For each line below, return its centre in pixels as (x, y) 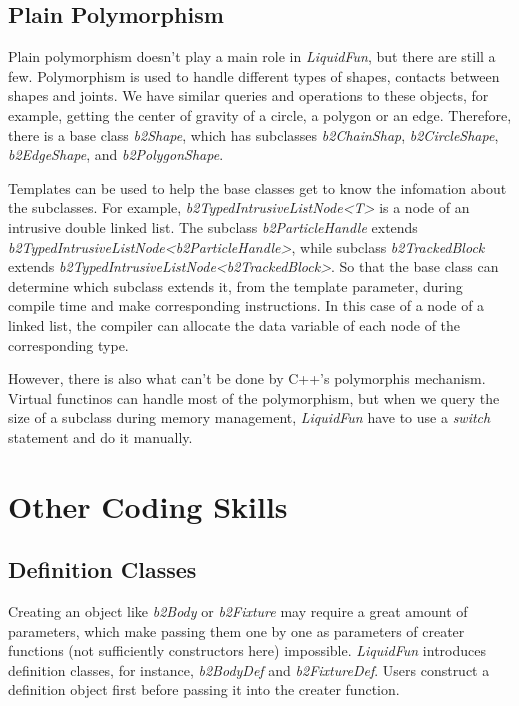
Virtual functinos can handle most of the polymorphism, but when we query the (254, 397)
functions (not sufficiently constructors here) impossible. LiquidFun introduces (247, 650)
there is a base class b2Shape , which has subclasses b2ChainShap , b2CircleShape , (253, 134)
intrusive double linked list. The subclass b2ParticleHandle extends (213, 226)
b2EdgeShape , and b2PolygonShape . (116, 154)
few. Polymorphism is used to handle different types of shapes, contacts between (254, 75)
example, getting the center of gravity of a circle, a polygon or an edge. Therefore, (260, 114)
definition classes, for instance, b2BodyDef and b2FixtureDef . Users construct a (249, 669)
